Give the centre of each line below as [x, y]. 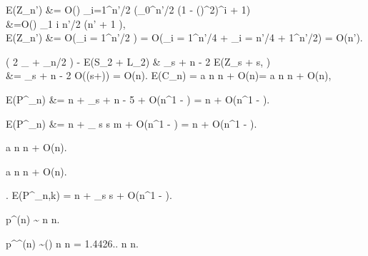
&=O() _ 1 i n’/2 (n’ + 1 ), [66, 23]
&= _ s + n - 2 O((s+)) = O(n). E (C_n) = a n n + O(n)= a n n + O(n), [169, 75]
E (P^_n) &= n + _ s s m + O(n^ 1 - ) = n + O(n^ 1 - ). [131, 123]
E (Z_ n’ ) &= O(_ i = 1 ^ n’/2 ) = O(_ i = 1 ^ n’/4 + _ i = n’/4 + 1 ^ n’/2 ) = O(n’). [184, 37]
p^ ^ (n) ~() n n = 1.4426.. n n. [72, 243]
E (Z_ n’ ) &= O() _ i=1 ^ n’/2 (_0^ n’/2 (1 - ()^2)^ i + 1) [128, 9]
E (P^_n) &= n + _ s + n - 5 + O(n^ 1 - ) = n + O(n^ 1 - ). [138, 99]
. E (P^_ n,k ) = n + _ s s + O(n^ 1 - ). [89, 195]
